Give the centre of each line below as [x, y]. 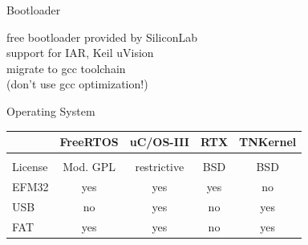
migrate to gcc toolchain [66, 68]
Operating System [51, 110]
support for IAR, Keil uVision [80, 53]
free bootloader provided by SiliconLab [102, 37]
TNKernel [268, 142]
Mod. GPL [89, 167]
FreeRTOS [89, 142]
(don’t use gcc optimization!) [77, 84]
